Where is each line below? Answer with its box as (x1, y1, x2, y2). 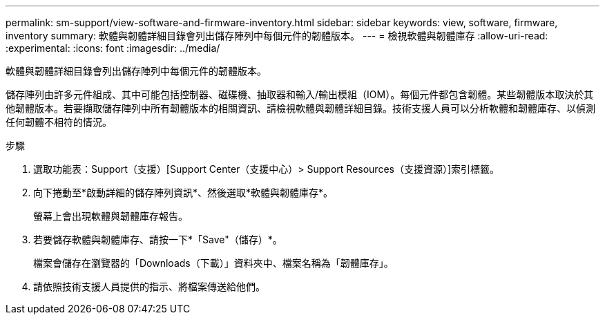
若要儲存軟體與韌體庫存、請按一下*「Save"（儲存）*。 (33, 234, 282, 245)
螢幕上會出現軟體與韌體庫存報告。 (33, 210, 188, 222)
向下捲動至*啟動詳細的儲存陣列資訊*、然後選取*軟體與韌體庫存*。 (33, 187, 334, 198)
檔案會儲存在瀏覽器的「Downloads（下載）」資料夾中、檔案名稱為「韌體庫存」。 (33, 257, 394, 269)
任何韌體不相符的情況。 (6, 116, 112, 128)
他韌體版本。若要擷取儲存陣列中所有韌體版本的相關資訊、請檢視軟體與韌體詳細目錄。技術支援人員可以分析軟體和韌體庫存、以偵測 (6, 102, 595, 114)
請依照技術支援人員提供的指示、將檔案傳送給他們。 (33, 281, 265, 292)
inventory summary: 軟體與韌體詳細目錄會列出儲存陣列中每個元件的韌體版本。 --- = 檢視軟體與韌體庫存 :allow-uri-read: (6, 30, 548, 41)
